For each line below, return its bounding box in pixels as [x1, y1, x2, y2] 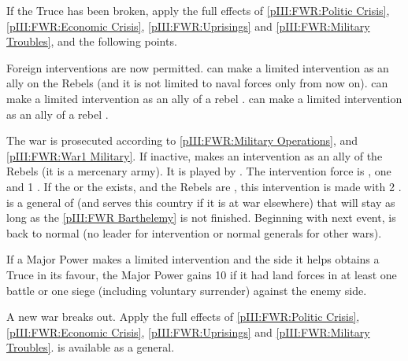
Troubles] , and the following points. [6, 33, 177, 50]
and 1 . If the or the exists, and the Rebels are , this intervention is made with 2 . [6, 178, 402, 194]
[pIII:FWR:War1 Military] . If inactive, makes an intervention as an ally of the [6, 147, 383, 164]
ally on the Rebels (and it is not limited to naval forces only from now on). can [6, 75, 388, 91]
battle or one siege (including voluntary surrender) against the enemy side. [6, 282, 367, 298]
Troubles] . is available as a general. [6, 339, 175, 355]
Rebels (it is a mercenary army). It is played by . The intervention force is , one [6, 163, 391, 179]
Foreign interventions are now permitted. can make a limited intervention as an [6, 59, 389, 76]
